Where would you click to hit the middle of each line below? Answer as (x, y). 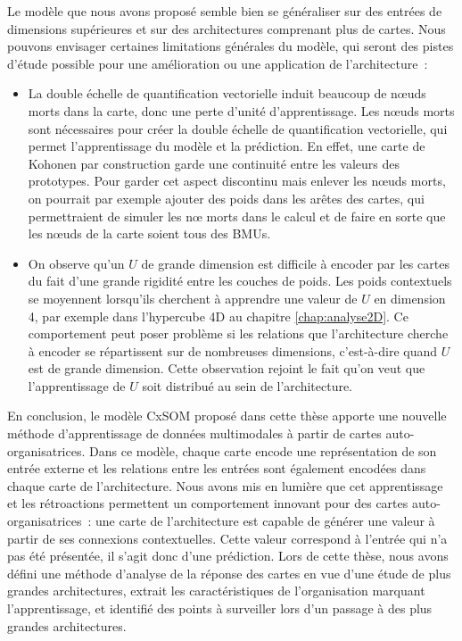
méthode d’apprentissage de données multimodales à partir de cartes (194, 433)
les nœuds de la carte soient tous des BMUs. (149, 233)
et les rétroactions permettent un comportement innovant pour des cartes (208, 503)
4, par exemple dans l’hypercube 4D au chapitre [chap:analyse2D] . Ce (218, 316)
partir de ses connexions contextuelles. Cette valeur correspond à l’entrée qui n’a (227, 538)
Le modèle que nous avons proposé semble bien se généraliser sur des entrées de (225, 11)
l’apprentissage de (77, 385)
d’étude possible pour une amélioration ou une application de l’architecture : (218, 63)
